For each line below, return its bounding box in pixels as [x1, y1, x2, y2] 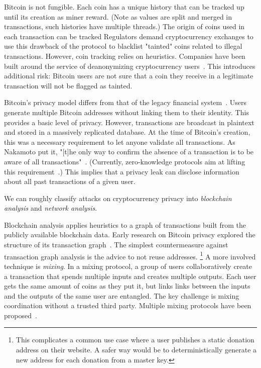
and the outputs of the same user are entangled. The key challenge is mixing [4, 290, 239, 301]
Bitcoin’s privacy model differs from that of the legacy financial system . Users [4, 97, 247, 108]
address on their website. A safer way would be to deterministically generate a [16, 344, 257, 355]
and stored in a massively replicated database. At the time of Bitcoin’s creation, [4, 127, 250, 137]
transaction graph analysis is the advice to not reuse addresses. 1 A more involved [4, 249, 256, 261]
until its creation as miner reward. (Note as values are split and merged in [4, 11, 232, 22]
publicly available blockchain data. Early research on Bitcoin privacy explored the [4, 229, 255, 240]
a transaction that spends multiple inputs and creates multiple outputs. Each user [4, 270, 256, 281]
